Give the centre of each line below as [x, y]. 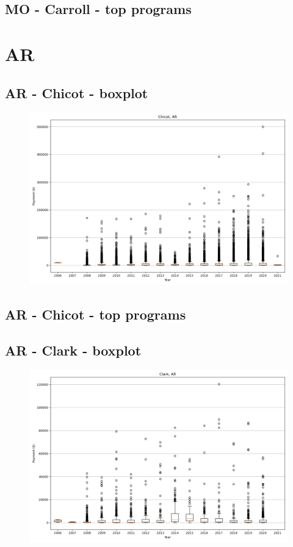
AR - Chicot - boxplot [77, 92]
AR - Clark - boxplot [73, 350]
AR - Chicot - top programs [96, 314]
